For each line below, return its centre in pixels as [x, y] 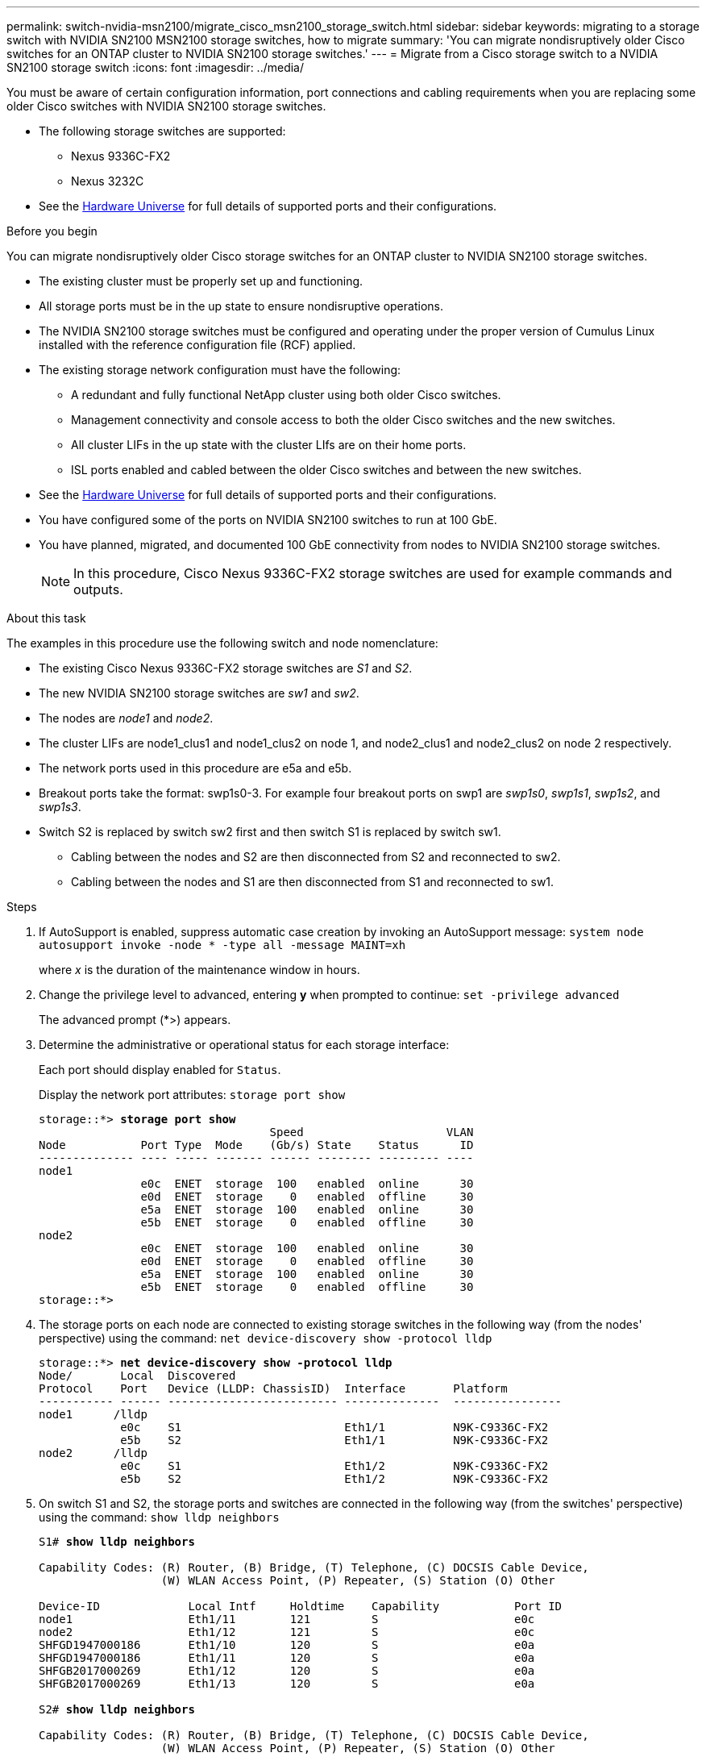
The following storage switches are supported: [162, 131]
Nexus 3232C [108, 181]
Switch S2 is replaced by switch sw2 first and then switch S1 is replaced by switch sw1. [270, 832]
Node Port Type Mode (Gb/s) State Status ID [256, 1145]
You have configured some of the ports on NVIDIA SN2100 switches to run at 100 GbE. [268, 520]
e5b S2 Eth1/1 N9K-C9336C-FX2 [334, 1440]
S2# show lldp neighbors [117, 1709]
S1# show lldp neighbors [117, 1542]
